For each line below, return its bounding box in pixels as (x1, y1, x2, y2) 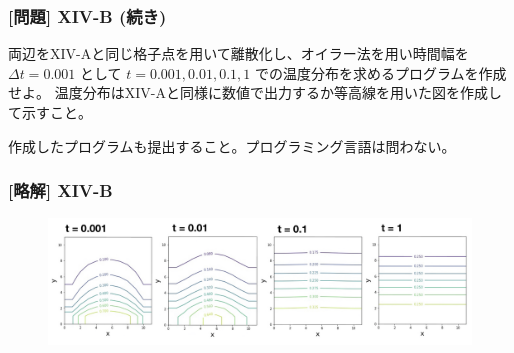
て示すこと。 (8, 102, 92, 122)
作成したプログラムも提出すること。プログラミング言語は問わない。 (8, 135, 456, 156)
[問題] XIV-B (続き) (8, 3, 167, 28)
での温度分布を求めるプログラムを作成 (255, 62, 507, 83)
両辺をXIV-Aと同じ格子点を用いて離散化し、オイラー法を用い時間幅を (8, 43, 469, 64)
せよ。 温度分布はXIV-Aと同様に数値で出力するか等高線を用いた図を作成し (8, 82, 502, 103)
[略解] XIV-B (8, 178, 113, 203)
